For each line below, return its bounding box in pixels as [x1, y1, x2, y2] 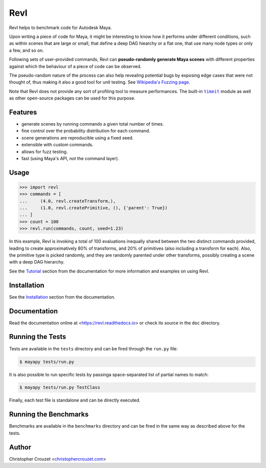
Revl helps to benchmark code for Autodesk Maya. [9, 25, 112, 31]
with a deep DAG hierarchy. [9, 259, 65, 265]
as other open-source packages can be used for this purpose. [9, 95, 135, 101]
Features [9, 108, 37, 116]
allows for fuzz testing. [21, 148, 68, 155]
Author [9, 443, 32, 451]
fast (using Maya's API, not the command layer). [21, 155, 119, 161]
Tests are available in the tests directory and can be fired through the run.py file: [9, 345, 178, 352]
